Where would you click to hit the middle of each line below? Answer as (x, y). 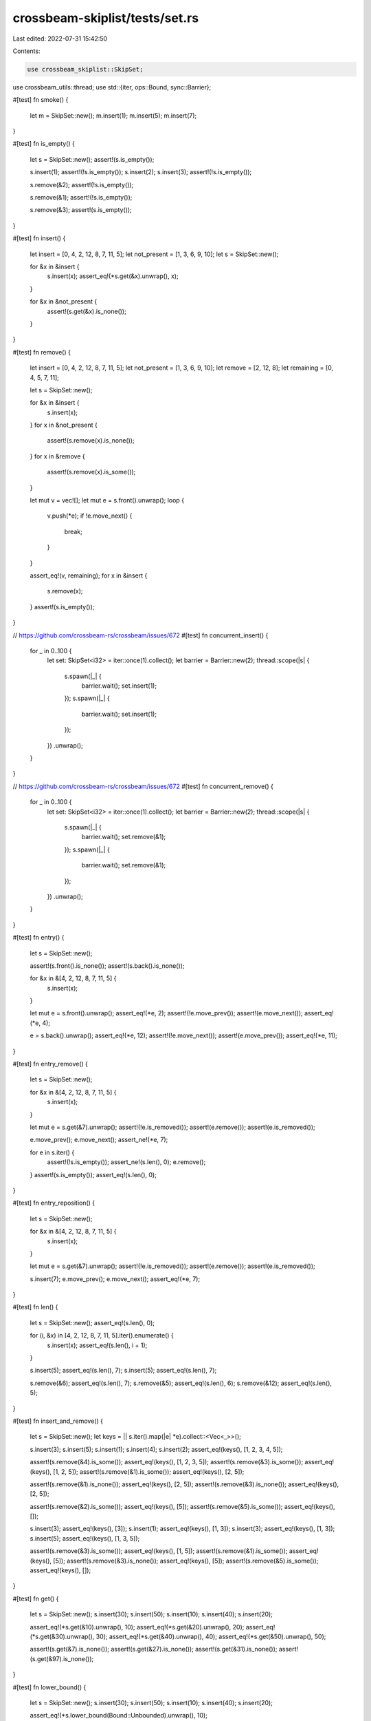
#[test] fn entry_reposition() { (54, 1203)
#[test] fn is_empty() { (44, 144)
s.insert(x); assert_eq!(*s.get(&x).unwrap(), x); (113, 276)
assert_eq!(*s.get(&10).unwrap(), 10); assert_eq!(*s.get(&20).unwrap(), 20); (137, 1627)
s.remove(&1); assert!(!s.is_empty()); (81, 198)
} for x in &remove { (57, 456)
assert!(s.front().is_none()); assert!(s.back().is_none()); (107, 965)
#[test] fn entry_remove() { (50, 1064)
